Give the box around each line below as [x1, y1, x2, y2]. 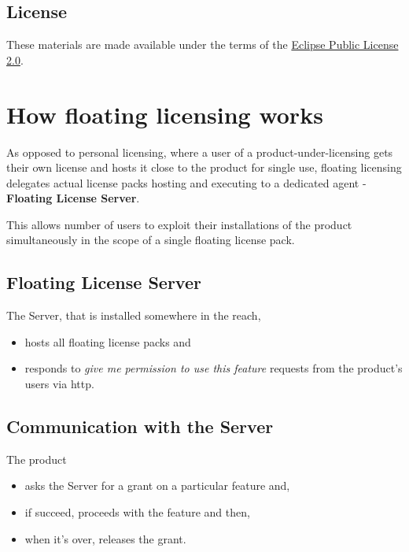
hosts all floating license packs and [24, 333, 191, 350]
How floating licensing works [6, 98, 323, 130]
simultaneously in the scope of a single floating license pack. [6, 232, 295, 248]
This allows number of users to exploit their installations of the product [6, 216, 352, 232]
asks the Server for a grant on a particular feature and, [24, 477, 290, 494]
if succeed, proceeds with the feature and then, [24, 504, 250, 521]
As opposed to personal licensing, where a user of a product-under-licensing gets [6, 143, 393, 160]
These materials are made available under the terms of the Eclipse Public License [6, 36, 399, 53]
